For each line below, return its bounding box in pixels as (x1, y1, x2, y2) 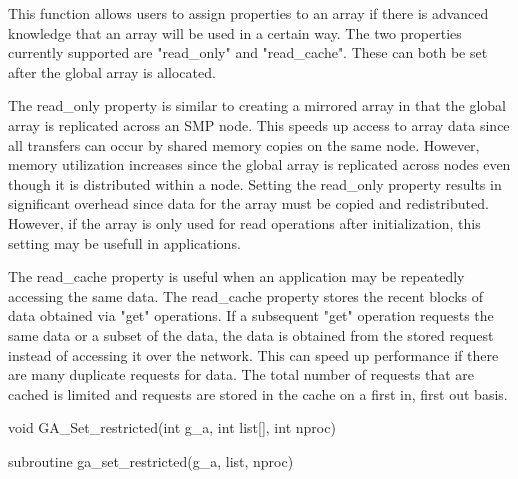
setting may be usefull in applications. (8, 232, 241, 253)
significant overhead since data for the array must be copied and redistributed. (8, 193, 489, 214)
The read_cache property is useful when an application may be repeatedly (8, 266, 465, 287)
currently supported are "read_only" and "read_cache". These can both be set (8, 42, 488, 63)
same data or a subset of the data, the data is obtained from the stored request (8, 324, 494, 345)
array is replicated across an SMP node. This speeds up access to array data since (8, 114, 510, 135)
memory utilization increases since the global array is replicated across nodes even (8, 154, 511, 175)
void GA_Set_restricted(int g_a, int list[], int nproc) (8, 417, 336, 438)
